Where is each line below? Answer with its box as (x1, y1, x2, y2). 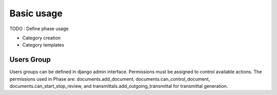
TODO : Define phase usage (9, 26, 69, 32)
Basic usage (9, 8, 63, 19)
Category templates (22, 42, 64, 48)
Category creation (22, 35, 61, 41)
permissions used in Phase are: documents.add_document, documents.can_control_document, (9, 76, 210, 82)
